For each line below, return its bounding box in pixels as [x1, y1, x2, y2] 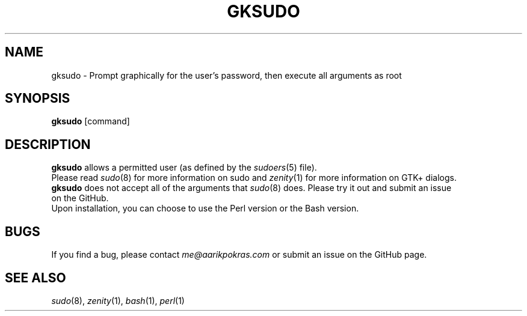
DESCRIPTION [5, 136, 91, 152]
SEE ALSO [5, 270, 66, 285]
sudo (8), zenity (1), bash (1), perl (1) [51, 295, 185, 306]
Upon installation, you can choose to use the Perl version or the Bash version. [51, 203, 359, 214]
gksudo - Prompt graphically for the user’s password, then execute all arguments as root [51, 70, 402, 81]
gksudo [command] [51, 116, 130, 127]
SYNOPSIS [5, 91, 70, 106]
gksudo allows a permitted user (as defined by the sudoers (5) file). [51, 162, 317, 173]
